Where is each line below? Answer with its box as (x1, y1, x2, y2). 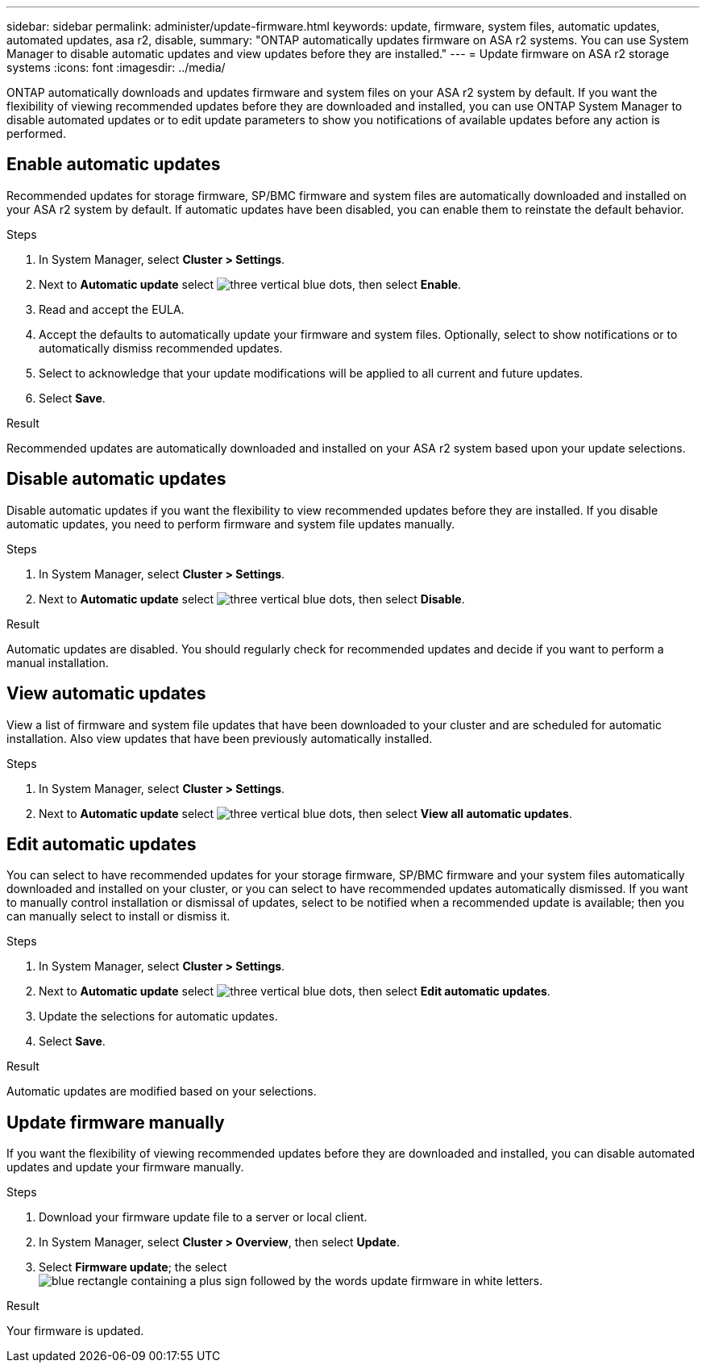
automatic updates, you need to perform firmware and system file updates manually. (6, 516, 455, 531)
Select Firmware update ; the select (39, 1260, 227, 1275)
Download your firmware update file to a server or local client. (39, 1210, 368, 1225)
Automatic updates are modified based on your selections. (6, 1084, 317, 1099)
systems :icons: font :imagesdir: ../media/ (6, 61, 226, 74)
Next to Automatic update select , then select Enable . (39, 277, 462, 291)
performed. (6, 127, 66, 140)
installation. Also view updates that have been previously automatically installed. (6, 731, 433, 745)
